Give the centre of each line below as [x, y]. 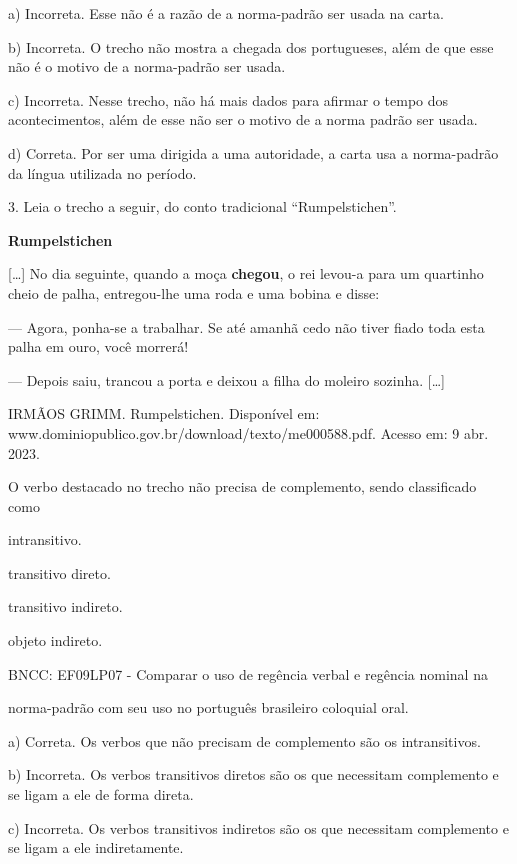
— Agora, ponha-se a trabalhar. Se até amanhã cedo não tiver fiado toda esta [246, 326]
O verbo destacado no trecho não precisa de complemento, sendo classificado [242, 486]
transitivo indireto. [65, 606]
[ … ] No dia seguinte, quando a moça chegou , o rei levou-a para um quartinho [246, 273]
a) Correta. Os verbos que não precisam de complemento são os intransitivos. [244, 740]
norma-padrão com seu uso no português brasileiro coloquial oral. [208, 707]
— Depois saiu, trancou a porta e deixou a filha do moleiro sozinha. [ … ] [226, 379]
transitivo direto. [59, 572]
